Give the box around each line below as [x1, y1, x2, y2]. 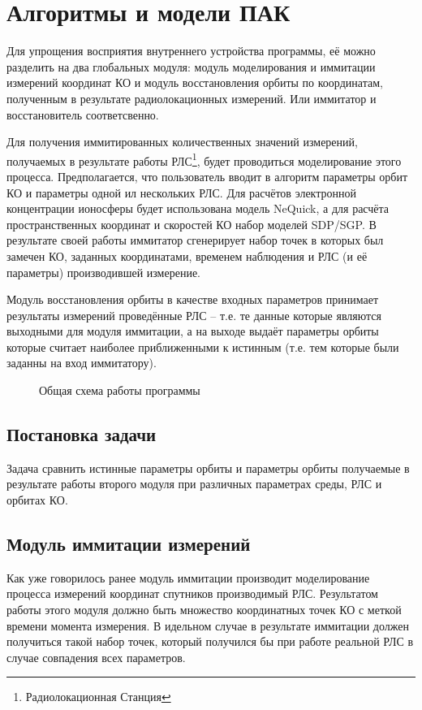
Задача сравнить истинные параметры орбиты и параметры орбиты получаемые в [6, 459, 410, 476]
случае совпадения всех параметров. [6, 648, 186, 665]
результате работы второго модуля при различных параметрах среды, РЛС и [6, 475, 382, 492]
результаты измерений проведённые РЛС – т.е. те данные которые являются [6, 306, 381, 323]
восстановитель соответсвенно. [6, 106, 159, 123]
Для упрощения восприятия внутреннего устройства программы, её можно [6, 42, 376, 59]
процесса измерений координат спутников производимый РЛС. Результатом [6, 585, 378, 602]
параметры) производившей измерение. [6, 263, 200, 280]
